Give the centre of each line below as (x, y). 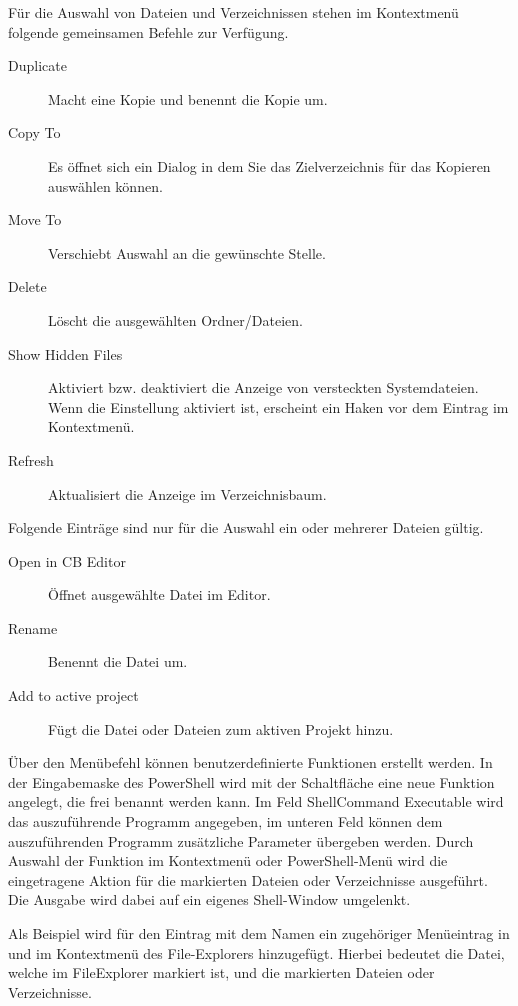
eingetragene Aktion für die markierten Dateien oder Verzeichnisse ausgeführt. (248, 879)
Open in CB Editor (67, 560)
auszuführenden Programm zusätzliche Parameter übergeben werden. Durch (241, 840)
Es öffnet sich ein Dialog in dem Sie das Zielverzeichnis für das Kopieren (269, 165)
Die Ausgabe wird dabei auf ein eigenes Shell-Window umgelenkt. (209, 899)
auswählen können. (105, 185)
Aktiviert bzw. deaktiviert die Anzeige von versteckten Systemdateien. (263, 387)
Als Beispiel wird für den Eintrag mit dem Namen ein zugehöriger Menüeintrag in (259, 933)
